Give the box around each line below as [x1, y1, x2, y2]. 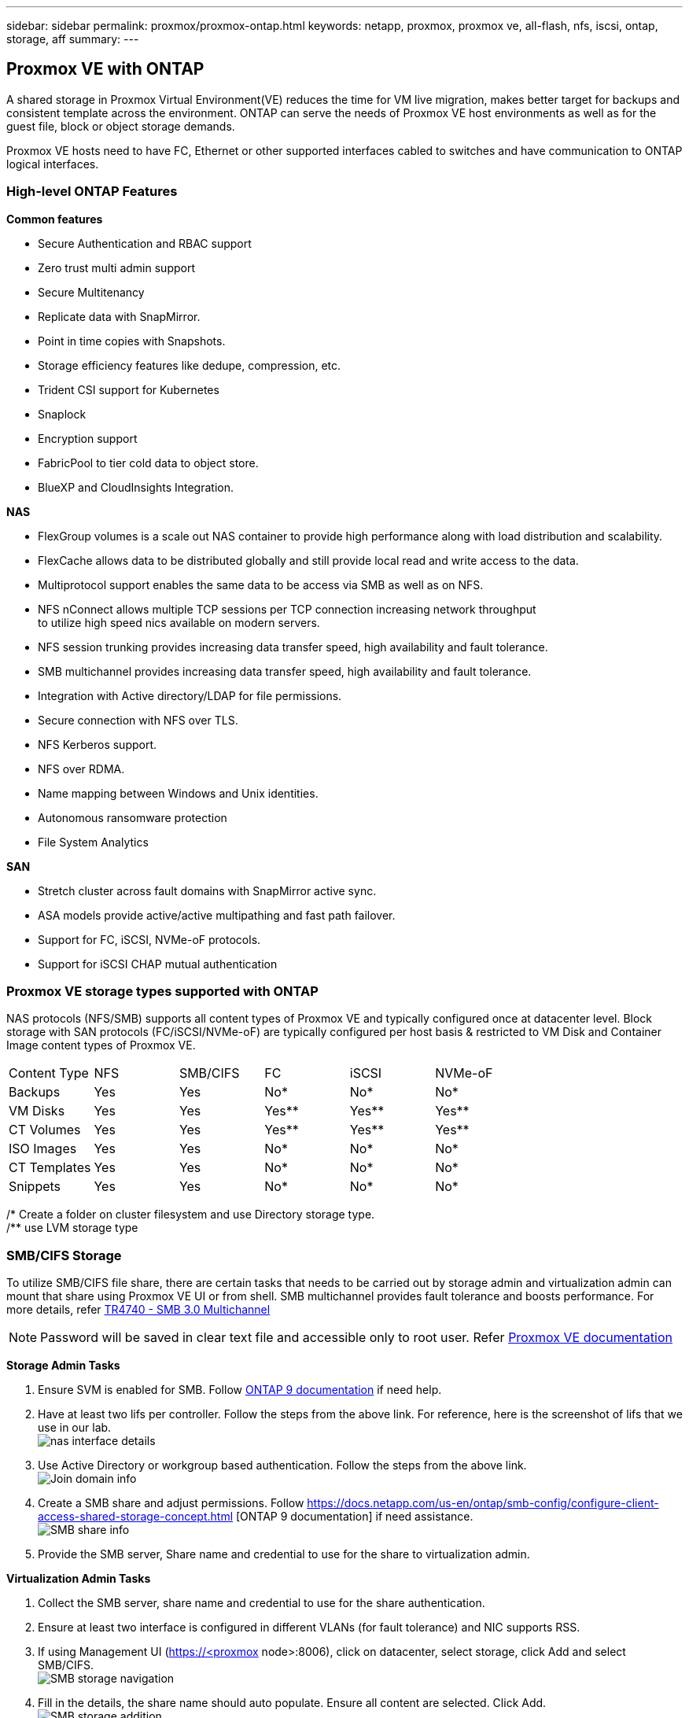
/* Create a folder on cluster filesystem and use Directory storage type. [6, 1207, 375, 1222]
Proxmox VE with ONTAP [6, 59, 204, 79]
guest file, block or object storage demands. [6, 119, 235, 133]
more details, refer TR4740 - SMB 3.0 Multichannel [6, 1303, 271, 1317]
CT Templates [9, 1159, 91, 1176]
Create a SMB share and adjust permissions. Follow [38, 1496, 304, 1510]
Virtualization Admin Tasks [6, 1572, 151, 1586]
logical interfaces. [6, 157, 99, 171]
